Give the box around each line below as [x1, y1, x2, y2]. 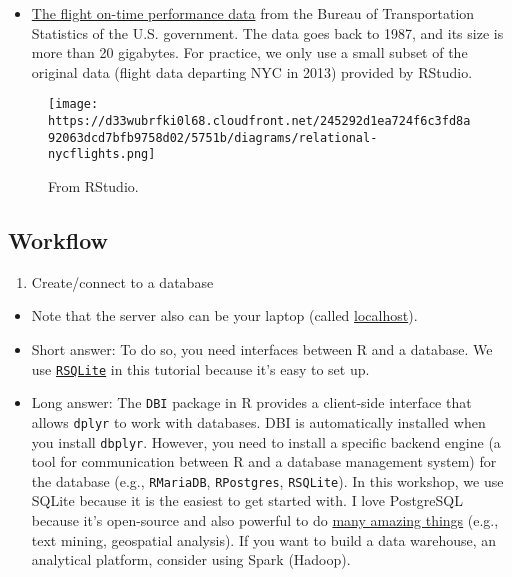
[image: [48, 97, 99, 112]
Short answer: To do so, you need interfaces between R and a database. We [31, 338, 493, 359]
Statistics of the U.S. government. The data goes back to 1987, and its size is [31, 22, 504, 43]
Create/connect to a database [31, 271, 214, 292]
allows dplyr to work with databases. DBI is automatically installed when [31, 411, 486, 432]
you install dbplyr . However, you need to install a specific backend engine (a [31, 431, 501, 452]
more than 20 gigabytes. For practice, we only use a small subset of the [31, 42, 468, 63]
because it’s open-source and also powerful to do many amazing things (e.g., [31, 510, 499, 531]
